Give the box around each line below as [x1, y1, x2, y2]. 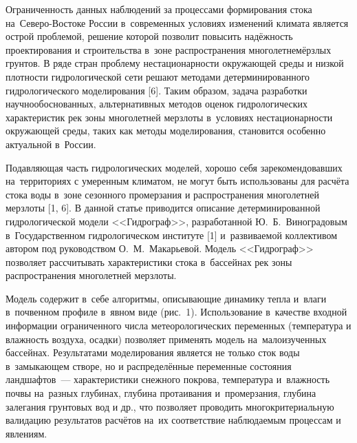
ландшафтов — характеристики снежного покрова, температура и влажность [6, 372, 330, 387]
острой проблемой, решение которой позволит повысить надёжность [6, 29, 293, 43]
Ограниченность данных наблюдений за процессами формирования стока [6, 2, 312, 16]
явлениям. [6, 426, 47, 440]
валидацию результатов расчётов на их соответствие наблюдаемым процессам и [6, 413, 341, 427]
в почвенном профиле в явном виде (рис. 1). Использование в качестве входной [6, 305, 347, 319]
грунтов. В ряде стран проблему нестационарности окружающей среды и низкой [6, 56, 344, 70]
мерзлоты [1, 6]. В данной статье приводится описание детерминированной [6, 200, 321, 215]
